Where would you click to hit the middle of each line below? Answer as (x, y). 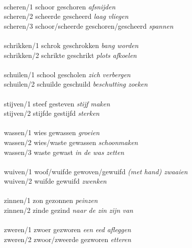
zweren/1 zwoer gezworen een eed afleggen (68, 229)
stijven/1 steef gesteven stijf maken (57, 103)
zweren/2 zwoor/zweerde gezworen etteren (68, 239)
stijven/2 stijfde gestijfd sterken (52, 113)
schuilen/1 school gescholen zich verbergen (67, 74)
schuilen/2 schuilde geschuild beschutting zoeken (76, 84)
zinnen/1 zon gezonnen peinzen (51, 200)
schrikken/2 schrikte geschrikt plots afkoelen (70, 55)
